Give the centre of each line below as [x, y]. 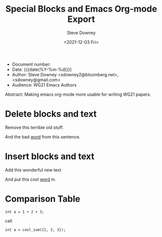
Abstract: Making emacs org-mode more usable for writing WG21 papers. [78, 94]
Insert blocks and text [50, 157]
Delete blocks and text [51, 114]
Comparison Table [43, 199]
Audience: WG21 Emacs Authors [44, 85]
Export [81, 19]
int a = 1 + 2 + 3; [25, 212]
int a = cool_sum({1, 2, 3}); [36, 230]
